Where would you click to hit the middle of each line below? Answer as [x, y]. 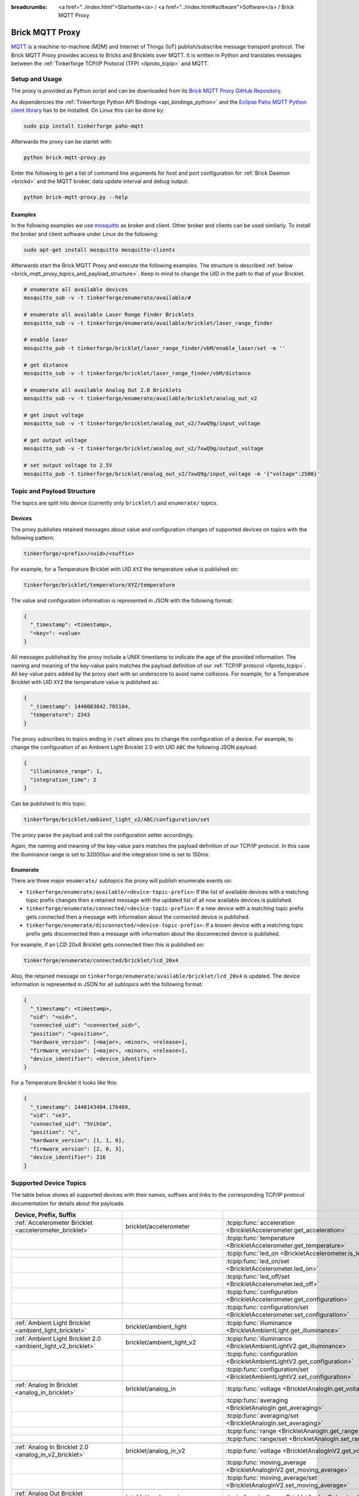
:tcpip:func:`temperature [260, 1238]
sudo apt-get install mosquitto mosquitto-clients [100, 250]
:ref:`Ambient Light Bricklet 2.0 [58, 1339]
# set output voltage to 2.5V [68, 466]
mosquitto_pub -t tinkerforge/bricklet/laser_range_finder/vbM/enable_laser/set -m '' [155, 348]
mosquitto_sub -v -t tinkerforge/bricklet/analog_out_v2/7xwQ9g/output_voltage [144, 449]
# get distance [46, 365]
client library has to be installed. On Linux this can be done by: [88, 110]
